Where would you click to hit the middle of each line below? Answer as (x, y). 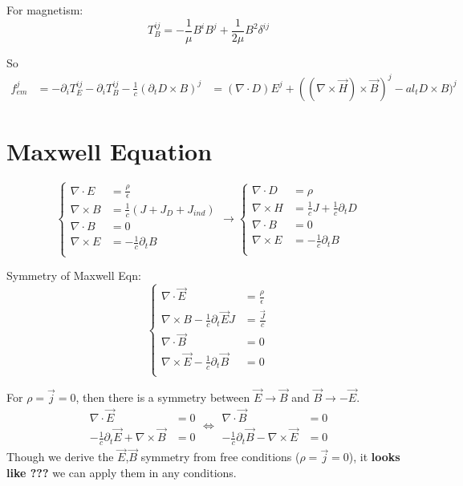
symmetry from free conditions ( (220, 457)
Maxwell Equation (110, 150)
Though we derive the (60, 457)
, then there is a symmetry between (163, 397)
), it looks (374, 457)
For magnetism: (45, 10)
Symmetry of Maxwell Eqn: (74, 275)
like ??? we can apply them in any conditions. (122, 472)
